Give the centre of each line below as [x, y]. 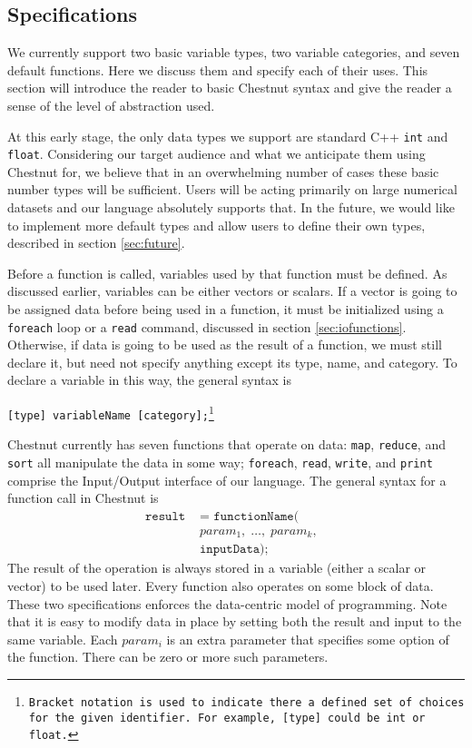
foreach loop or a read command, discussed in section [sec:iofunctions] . [207, 326]
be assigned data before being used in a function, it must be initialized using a [226, 309]
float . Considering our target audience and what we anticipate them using [216, 154]
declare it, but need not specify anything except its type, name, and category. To [232, 362]
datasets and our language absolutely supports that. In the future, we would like [231, 207]
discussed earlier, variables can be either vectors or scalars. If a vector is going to [232, 291]
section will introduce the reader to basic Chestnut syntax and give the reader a [230, 88]
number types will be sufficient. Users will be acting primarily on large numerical [232, 189]
